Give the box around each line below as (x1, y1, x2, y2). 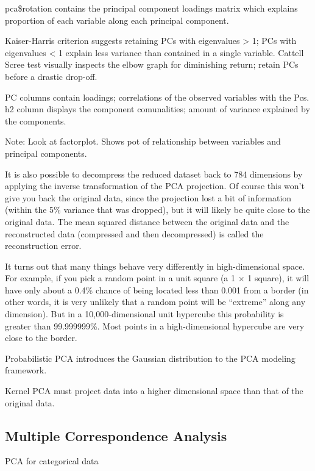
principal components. (5, 146, 87, 159)
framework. (5, 364, 47, 376)
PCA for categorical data (5, 455, 99, 467)
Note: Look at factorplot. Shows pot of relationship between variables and (5, 135, 281, 148)
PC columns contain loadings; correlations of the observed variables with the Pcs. (5, 90, 310, 103)
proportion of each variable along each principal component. (5, 13, 229, 26)
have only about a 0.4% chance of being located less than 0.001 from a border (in (5, 283, 309, 296)
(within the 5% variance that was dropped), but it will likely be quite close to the (5, 203, 310, 216)
